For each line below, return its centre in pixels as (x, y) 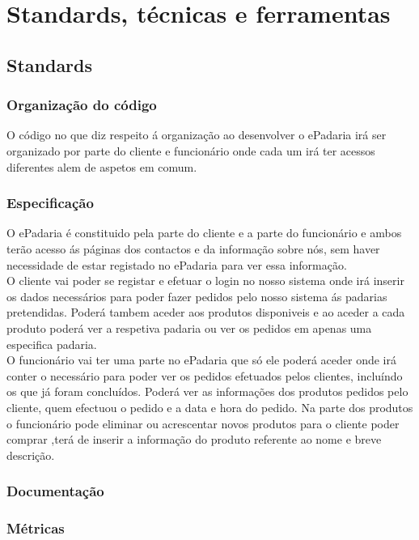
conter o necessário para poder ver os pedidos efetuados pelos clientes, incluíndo (205, 375)
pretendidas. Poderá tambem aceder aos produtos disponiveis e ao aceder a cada (206, 312)
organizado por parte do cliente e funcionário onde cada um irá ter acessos (191, 150)
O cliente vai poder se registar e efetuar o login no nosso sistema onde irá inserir (205, 281)
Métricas (36, 528)
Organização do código (82, 105)
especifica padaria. (52, 344)
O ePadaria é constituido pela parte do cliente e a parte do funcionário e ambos (204, 233)
